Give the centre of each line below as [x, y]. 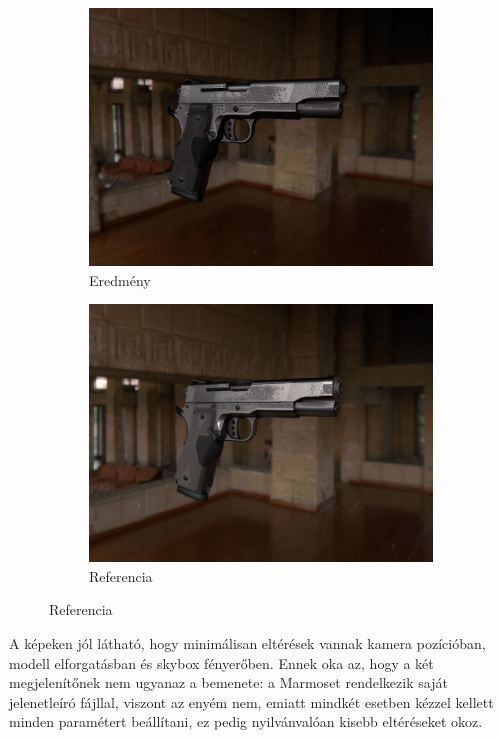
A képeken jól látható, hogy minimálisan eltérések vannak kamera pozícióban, [247, 642]
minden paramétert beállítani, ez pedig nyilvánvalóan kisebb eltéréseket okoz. [246, 721]
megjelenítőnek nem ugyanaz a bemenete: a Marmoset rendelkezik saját [228, 682]
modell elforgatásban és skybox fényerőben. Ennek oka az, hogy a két [221, 662]
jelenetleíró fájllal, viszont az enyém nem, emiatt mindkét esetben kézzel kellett [251, 701]
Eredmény [120, 279]
